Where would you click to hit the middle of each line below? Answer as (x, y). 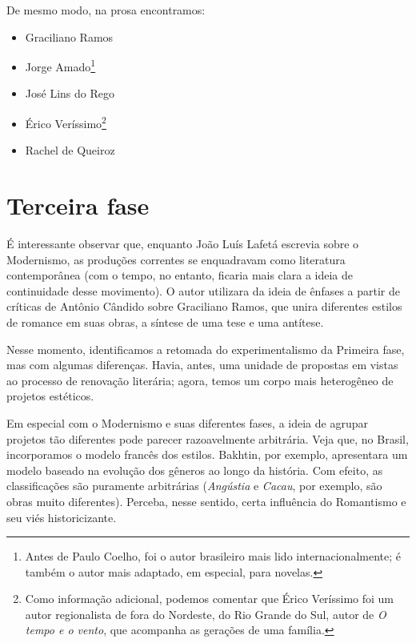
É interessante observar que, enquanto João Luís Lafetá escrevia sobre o (183, 243)
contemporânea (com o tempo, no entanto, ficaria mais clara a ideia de (180, 275)
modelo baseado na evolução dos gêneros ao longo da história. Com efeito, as (195, 470)
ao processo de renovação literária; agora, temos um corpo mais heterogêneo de (200, 380)
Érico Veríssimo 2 (66, 122)
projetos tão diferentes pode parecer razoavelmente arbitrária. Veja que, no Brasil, (208, 438)
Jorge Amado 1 (60, 65)
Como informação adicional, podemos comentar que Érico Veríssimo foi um (210, 599)
